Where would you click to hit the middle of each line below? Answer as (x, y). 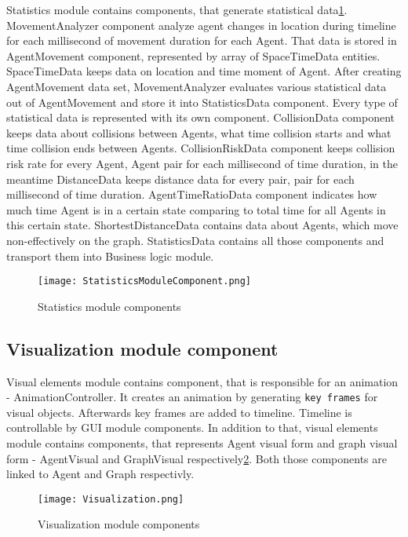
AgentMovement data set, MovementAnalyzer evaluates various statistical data (197, 86)
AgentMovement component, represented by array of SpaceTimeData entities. (193, 55)
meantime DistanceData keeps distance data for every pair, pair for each (180, 179)
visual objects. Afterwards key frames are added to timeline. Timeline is (179, 412)
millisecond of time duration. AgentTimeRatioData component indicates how (192, 194)
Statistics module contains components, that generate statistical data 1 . (177, 9)
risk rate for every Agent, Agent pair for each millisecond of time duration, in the (202, 163)
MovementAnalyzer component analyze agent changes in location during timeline (201, 25)
